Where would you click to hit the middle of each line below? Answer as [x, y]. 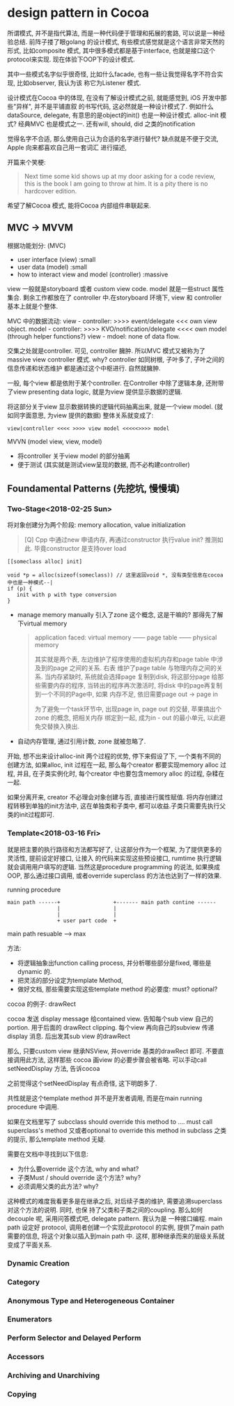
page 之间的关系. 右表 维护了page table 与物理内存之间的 [135, 668]
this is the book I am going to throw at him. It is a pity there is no [116, 184]
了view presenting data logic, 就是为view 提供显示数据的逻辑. [95, 392]
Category [24, 1282]
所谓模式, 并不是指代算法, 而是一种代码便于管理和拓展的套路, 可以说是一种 [113, 33]
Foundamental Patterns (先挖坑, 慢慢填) [94, 489]
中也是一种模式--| [30, 583]
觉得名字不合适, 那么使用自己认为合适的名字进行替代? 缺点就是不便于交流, [113, 138]
